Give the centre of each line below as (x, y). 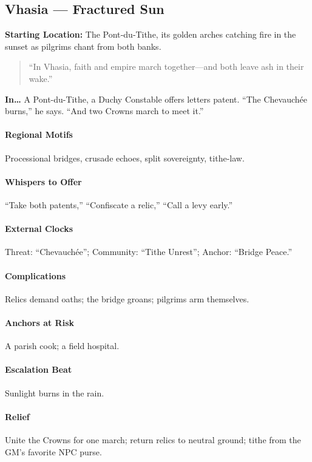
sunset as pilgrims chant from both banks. (83, 46)
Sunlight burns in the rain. (55, 392)
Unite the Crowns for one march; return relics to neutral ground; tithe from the (153, 439)
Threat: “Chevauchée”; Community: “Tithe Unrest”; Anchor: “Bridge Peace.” (149, 252)
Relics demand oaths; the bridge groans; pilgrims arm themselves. (127, 298)
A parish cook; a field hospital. (62, 346)
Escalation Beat (39, 369)
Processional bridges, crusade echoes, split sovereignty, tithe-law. (125, 158)
